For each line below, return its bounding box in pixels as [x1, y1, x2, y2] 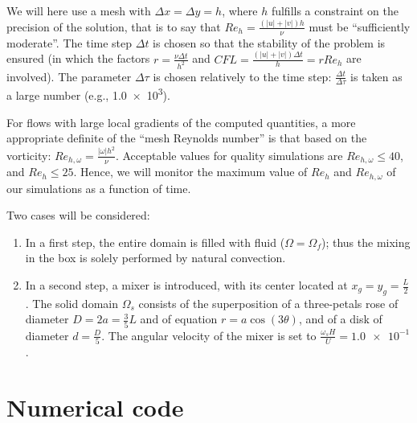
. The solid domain [25, 294, 118, 311]
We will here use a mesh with [6, 2, 151, 18]
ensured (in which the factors [6, 50, 150, 67]
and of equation [140, 310, 218, 327]
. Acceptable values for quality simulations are [115, 146, 343, 163]
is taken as [350, 68, 403, 84]
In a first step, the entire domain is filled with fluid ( [25, 233, 285, 250]
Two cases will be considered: [6, 207, 150, 224]
